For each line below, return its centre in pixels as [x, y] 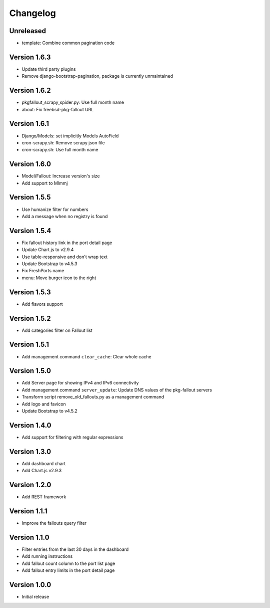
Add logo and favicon [44, 404]
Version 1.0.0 [30, 585]
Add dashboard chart [44, 463]
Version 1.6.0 [30, 164]
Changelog [32, 13]
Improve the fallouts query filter [54, 523]
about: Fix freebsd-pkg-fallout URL [58, 109]
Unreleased [28, 31]
